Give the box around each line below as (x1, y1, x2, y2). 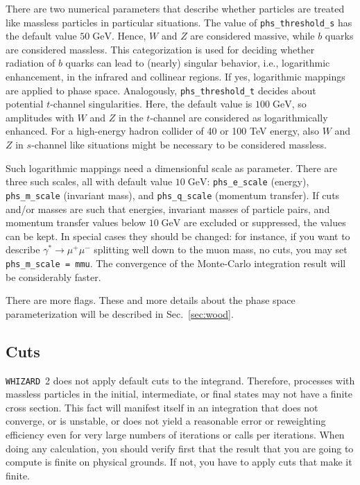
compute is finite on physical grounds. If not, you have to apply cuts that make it (6, 454, 352, 469)
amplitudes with (6, 110, 74, 124)
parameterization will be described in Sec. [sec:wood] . (6, 306, 234, 321)
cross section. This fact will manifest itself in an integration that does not (6, 400, 318, 414)
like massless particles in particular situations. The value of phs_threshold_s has (6, 15, 352, 29)
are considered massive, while (190, 28, 315, 43)
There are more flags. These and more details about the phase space (6, 293, 295, 307)
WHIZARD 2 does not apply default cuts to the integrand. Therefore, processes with (6, 373, 355, 387)
